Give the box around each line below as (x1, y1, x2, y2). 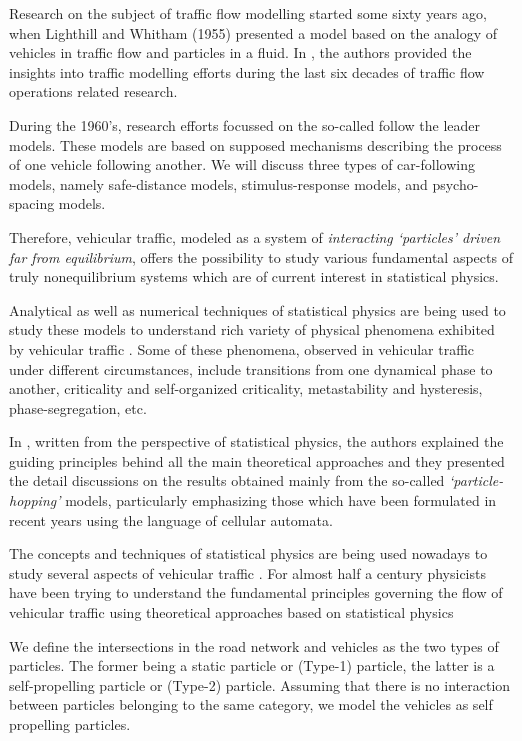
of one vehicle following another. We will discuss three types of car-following (9, 154, 475, 175)
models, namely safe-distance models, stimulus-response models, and (9, 173, 428, 194)
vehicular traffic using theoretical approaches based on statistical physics (9, 602, 454, 623)
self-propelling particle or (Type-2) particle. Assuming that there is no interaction (9, 674, 511, 695)
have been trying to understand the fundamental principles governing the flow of (9, 582, 503, 603)
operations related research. (9, 81, 178, 102)
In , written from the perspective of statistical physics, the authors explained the (9, 431, 504, 452)
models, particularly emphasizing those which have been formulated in (65, 490, 497, 511)
